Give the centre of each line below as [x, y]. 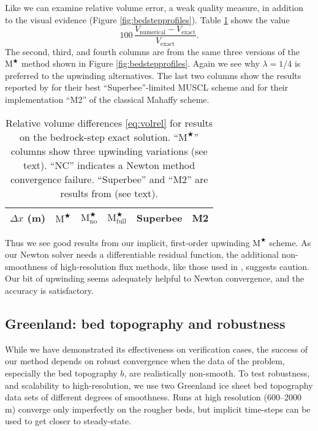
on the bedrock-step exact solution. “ [99, 137]
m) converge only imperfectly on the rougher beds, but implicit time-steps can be [158, 409]
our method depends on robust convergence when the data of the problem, [145, 361]
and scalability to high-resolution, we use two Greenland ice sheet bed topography [159, 385]
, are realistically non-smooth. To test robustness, [217, 373]
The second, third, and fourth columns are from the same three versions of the [152, 51]
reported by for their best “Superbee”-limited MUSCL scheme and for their [147, 87]
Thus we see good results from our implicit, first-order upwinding [127, 242]
